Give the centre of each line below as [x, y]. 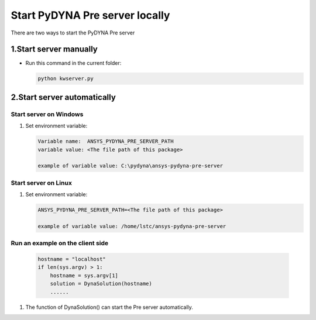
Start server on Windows [47, 114]
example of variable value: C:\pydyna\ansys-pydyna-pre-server [130, 166]
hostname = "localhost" [72, 259]
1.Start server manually [54, 49]
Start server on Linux [42, 183]
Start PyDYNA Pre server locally [90, 15]
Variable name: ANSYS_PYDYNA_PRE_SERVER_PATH [106, 141]
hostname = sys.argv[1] [84, 275]
